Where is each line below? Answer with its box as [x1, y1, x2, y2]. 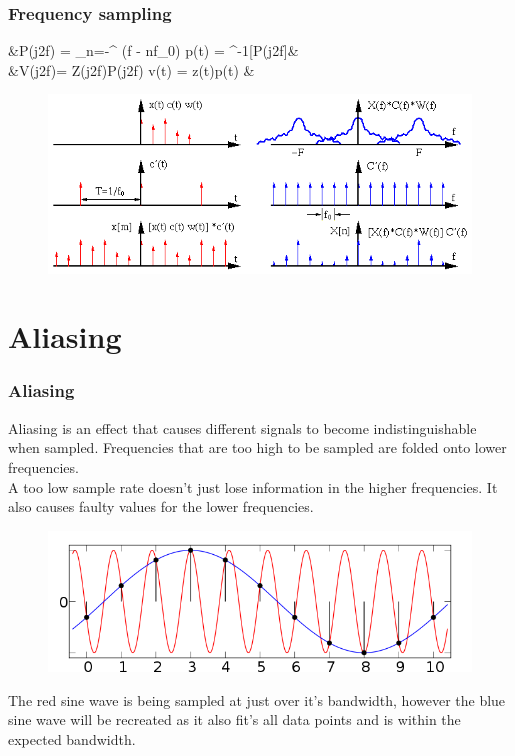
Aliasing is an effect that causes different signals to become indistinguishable [8, 417, 477, 438]
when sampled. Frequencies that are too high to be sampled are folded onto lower [8, 437, 507, 458]
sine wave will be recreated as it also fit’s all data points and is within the [8, 709, 461, 730]
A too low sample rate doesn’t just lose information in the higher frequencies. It [8, 476, 498, 497]
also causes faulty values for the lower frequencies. [8, 496, 314, 517]
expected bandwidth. [8, 728, 136, 749]
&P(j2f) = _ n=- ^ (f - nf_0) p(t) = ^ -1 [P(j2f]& [8, 40, 299, 61]
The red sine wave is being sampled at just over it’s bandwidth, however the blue [8, 689, 506, 710]
